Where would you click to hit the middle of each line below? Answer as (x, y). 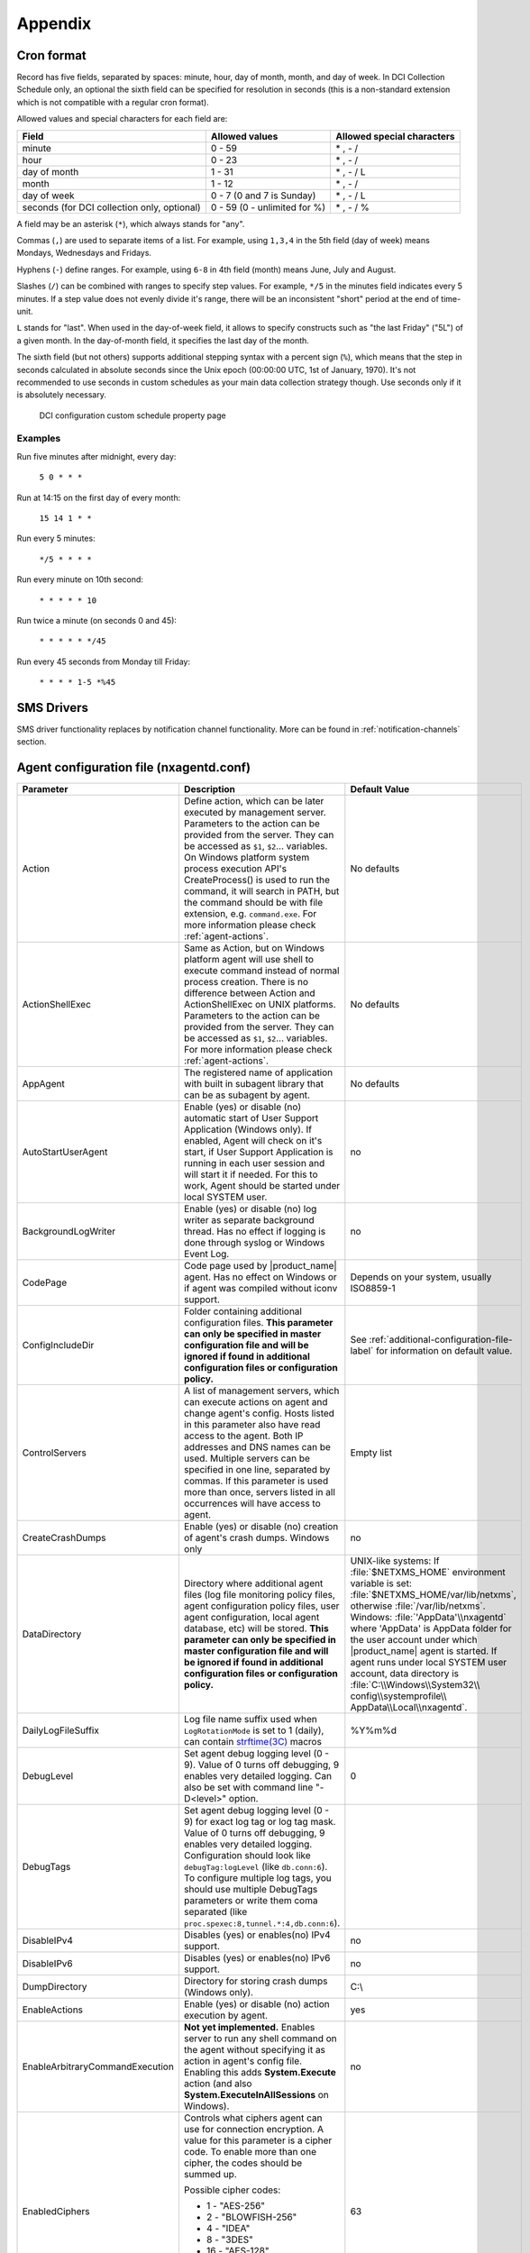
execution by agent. (226, 2016)
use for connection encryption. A (254, 2130)
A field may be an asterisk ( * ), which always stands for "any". (131, 223)
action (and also (218, 2084)
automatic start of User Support (251, 1118)
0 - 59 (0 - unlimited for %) (268, 207)
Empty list (371, 1453)
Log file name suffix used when (250, 1719)
